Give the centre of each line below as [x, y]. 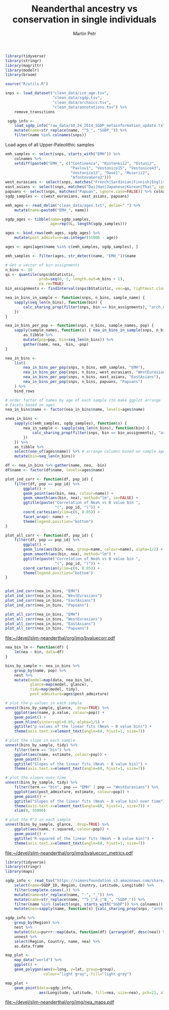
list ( [20, 363]
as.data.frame [29, 946]
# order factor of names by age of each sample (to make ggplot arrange [83, 400]
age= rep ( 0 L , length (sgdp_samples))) [89, 224]
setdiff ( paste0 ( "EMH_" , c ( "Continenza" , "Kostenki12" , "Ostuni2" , [85, 163]
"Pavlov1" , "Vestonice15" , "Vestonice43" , [115, 168]
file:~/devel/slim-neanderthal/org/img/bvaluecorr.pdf [60, 638]
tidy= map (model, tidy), [55, 689]
